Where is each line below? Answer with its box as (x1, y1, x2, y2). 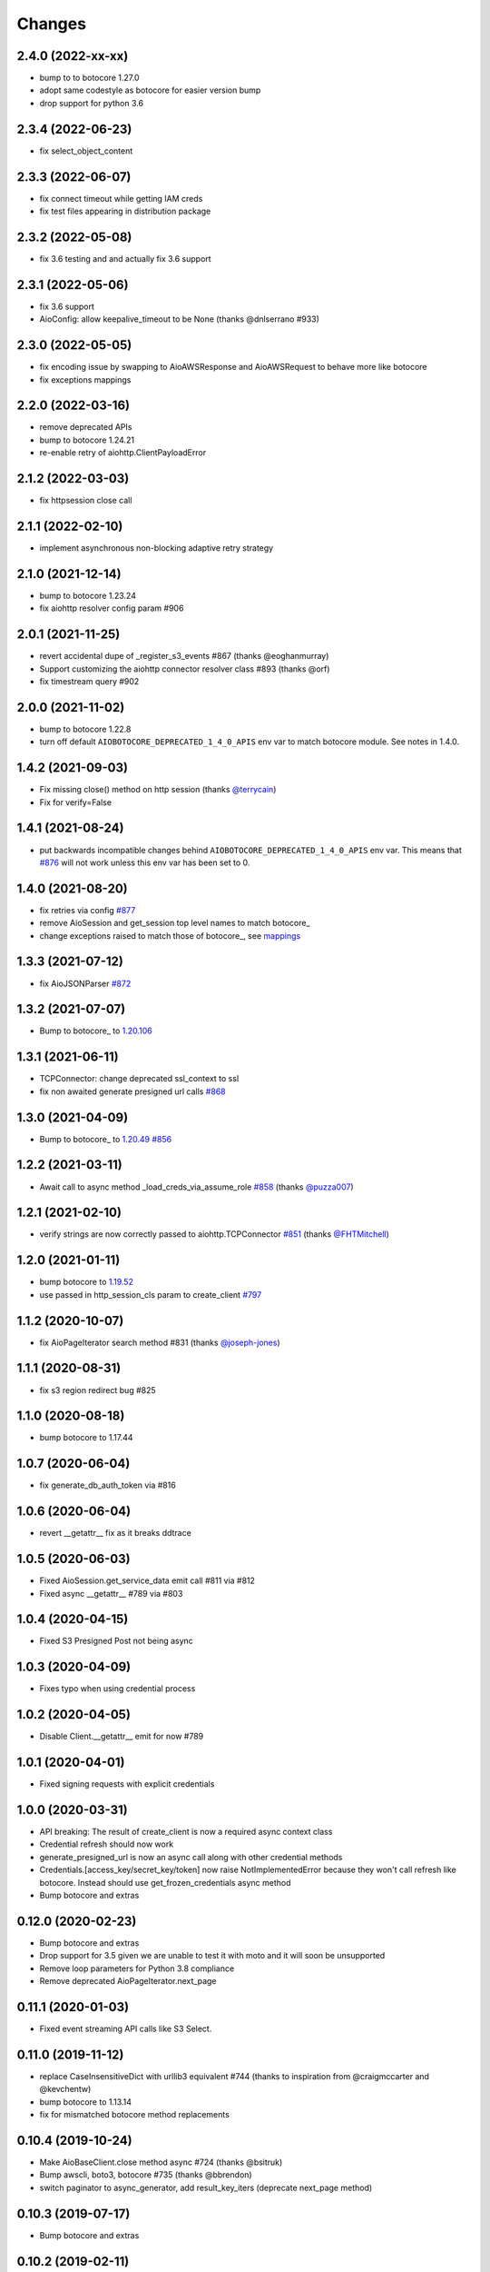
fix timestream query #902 (39, 676, 140, 687)
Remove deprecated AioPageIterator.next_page (39, 1976, 217, 1987)
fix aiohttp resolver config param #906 (39, 603, 184, 613)
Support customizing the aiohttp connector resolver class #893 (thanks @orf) (39, 663, 330, 674)
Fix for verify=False (39, 796, 113, 808)
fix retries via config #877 (39, 904, 136, 915)
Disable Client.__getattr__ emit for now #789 (39, 1731, 204, 1742)
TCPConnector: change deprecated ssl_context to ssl (39, 1073, 240, 1084)
